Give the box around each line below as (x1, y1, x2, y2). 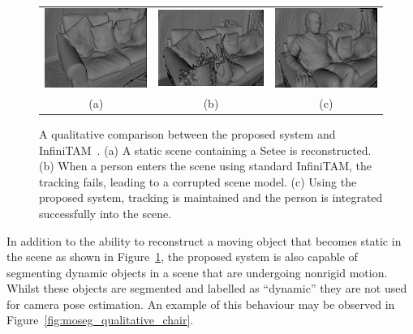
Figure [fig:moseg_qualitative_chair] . (6, 311, 194, 328)
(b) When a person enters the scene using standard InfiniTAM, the (39, 157, 372, 174)
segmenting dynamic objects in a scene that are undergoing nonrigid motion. (6, 263, 388, 280)
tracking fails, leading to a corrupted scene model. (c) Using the (39, 173, 357, 190)
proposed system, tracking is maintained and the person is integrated (39, 189, 383, 206)
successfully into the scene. (39, 204, 172, 221)
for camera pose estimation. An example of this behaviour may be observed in (6, 295, 395, 312)
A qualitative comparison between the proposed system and (39, 125, 336, 142)
